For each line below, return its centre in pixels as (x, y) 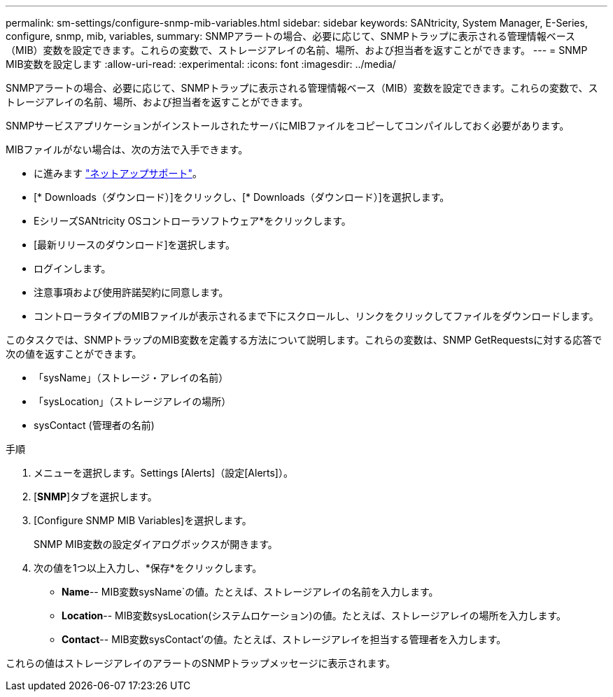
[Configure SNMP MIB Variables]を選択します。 (143, 520)
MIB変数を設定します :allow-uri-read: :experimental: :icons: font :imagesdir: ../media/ (201, 64)
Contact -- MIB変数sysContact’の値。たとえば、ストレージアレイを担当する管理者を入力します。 (284, 639)
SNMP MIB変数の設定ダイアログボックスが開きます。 (156, 544)
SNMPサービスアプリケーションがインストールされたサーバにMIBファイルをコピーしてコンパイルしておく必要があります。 (288, 126)
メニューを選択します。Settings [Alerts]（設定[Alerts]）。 (163, 473)
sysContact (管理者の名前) (94, 425)
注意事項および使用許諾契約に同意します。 (131, 292)
